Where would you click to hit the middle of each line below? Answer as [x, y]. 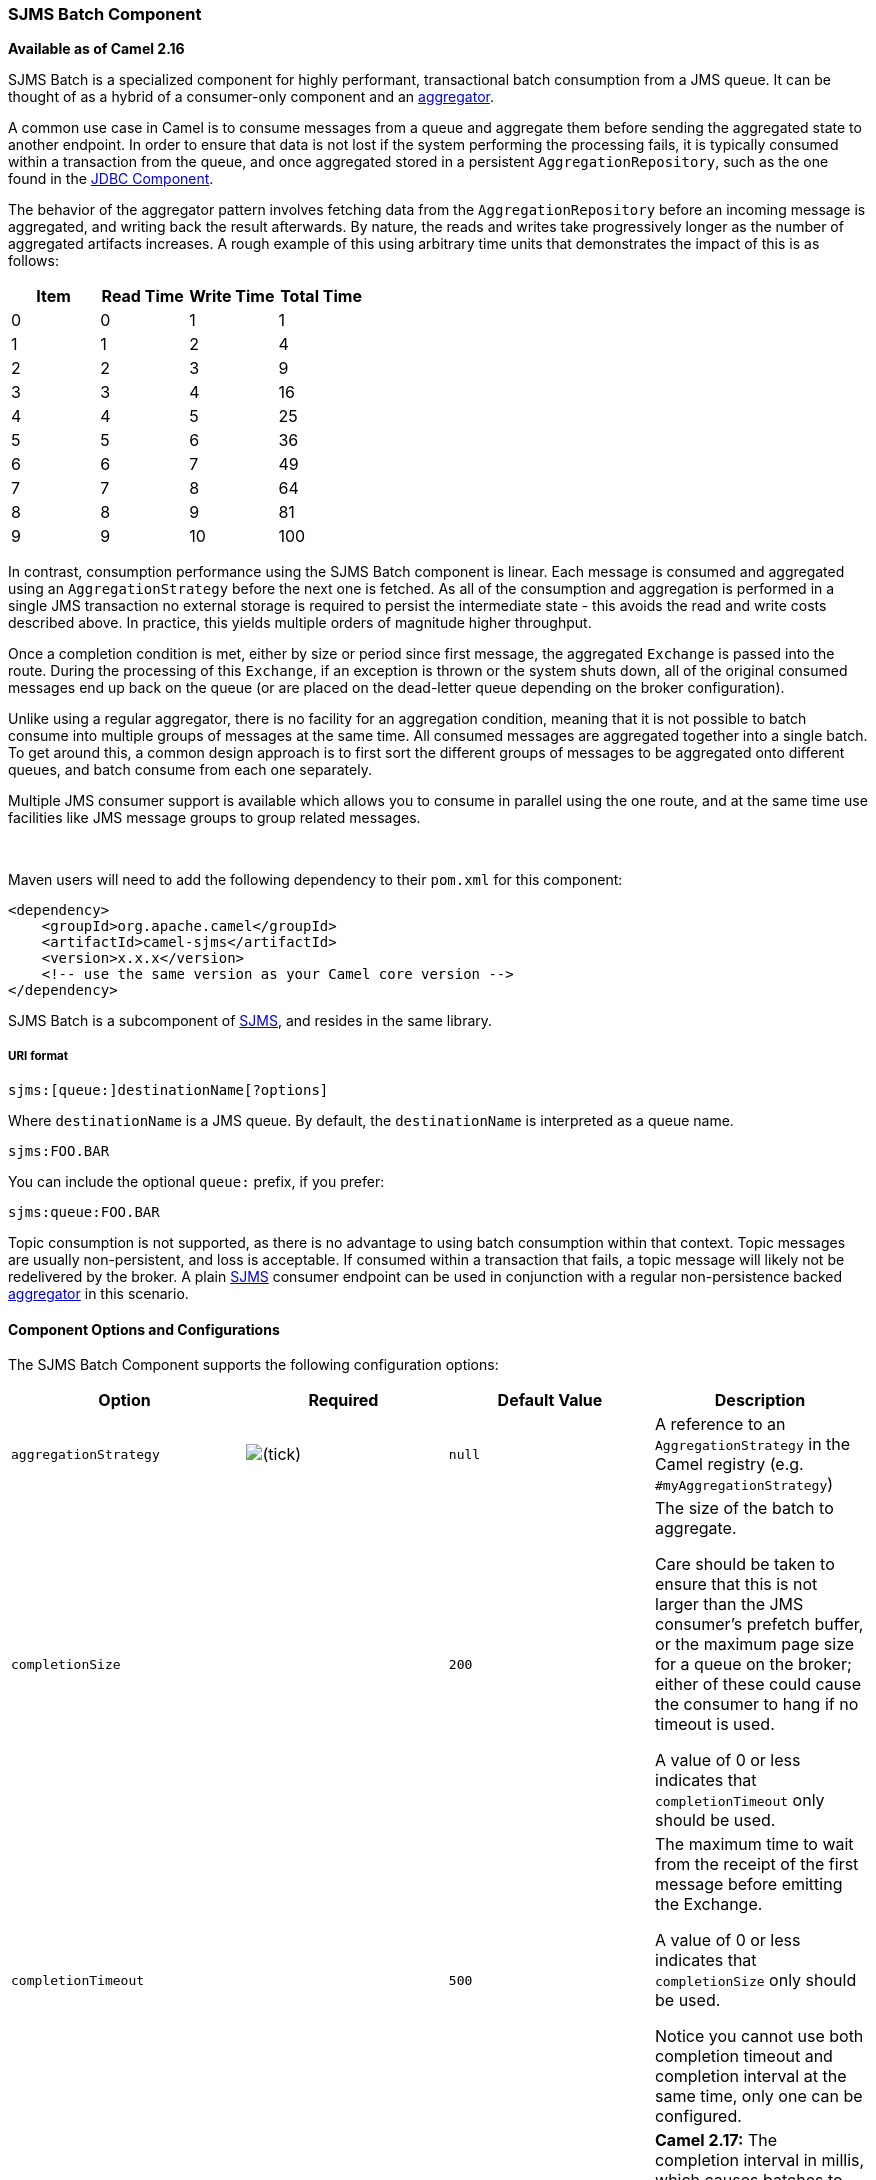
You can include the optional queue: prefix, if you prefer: [196, 1182]
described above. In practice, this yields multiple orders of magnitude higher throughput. [300, 623]
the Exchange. [709, 1904]
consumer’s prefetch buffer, [759, 1624]
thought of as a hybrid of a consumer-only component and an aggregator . [251, 97]
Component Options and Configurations [144, 1329]
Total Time [321, 296]
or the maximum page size [755, 1644]
